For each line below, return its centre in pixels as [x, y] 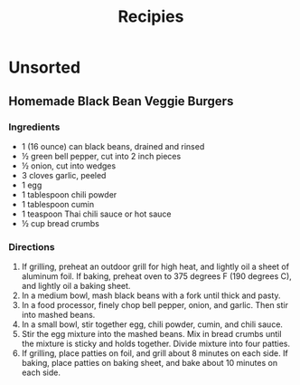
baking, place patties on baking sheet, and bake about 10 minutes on [149, 363]
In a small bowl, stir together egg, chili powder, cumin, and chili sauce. [152, 324]
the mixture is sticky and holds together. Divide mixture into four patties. [156, 344]
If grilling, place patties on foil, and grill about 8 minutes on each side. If [155, 353]
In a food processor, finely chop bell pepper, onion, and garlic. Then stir [155, 305]
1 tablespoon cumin [58, 204]
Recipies [151, 17]
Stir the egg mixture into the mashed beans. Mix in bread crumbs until [151, 334]
